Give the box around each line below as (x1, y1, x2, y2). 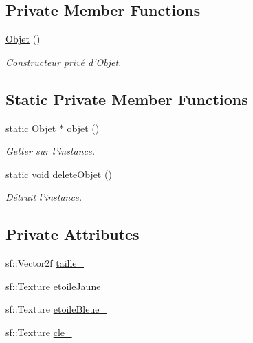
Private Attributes (5, 223, 140, 245)
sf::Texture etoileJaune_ (5, 278, 108, 293)
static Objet (5, 120, 56, 135)
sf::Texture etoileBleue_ (5, 302, 107, 316)
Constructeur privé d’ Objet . (5, 54, 122, 69)
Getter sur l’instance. (5, 144, 96, 158)
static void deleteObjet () (5, 166, 112, 181)
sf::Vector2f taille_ (5, 256, 85, 270)
